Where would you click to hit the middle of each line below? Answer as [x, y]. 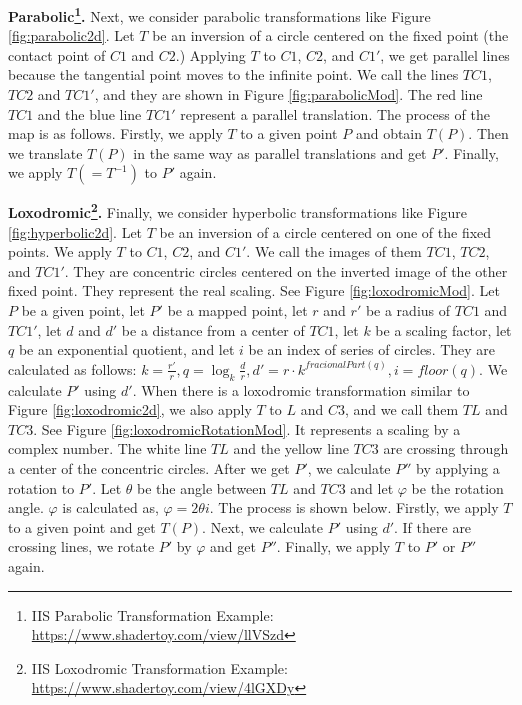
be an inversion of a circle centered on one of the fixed [325, 231]
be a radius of [408, 310]
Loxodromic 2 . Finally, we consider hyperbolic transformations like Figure [237, 211]
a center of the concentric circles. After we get [149, 467]
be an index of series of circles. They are [372, 349]
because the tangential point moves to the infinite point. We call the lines [233, 74]
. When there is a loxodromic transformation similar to [301, 389]
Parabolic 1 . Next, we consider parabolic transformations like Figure [219, 14]
